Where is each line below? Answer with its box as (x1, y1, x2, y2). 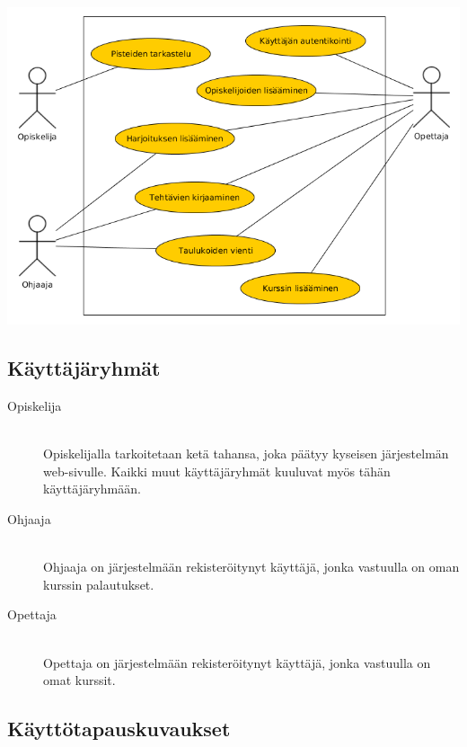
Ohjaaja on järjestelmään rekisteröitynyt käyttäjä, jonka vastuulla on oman (43, 557, 460, 576)
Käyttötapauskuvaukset (7, 715, 231, 743)
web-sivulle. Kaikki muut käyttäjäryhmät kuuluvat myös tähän (43, 461, 391, 480)
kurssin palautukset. (43, 574, 154, 593)
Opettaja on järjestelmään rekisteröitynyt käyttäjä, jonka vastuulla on (43, 653, 431, 671)
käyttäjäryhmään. (43, 479, 141, 498)
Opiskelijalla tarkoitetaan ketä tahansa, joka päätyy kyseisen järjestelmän (43, 444, 449, 463)
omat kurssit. (43, 671, 116, 689)
